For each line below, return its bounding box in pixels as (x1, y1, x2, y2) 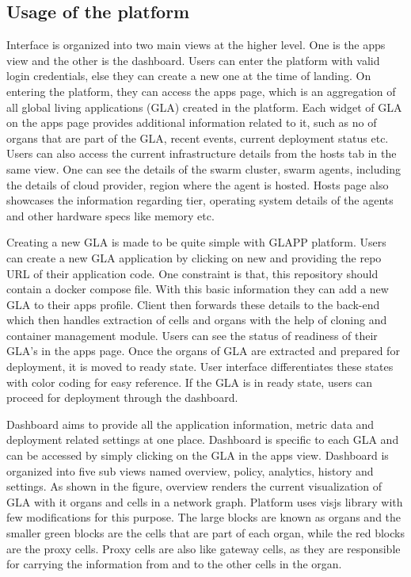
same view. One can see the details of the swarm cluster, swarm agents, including (6, 160, 401, 177)
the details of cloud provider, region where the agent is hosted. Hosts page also (6, 176, 389, 193)
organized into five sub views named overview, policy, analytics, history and (6, 462, 374, 479)
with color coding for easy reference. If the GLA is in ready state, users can (6, 373, 373, 390)
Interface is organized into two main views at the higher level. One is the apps (6, 36, 386, 53)
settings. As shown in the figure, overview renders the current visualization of (6, 478, 382, 495)
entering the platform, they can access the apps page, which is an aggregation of (6, 82, 396, 99)
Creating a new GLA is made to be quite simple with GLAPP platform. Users (6, 234, 386, 250)
